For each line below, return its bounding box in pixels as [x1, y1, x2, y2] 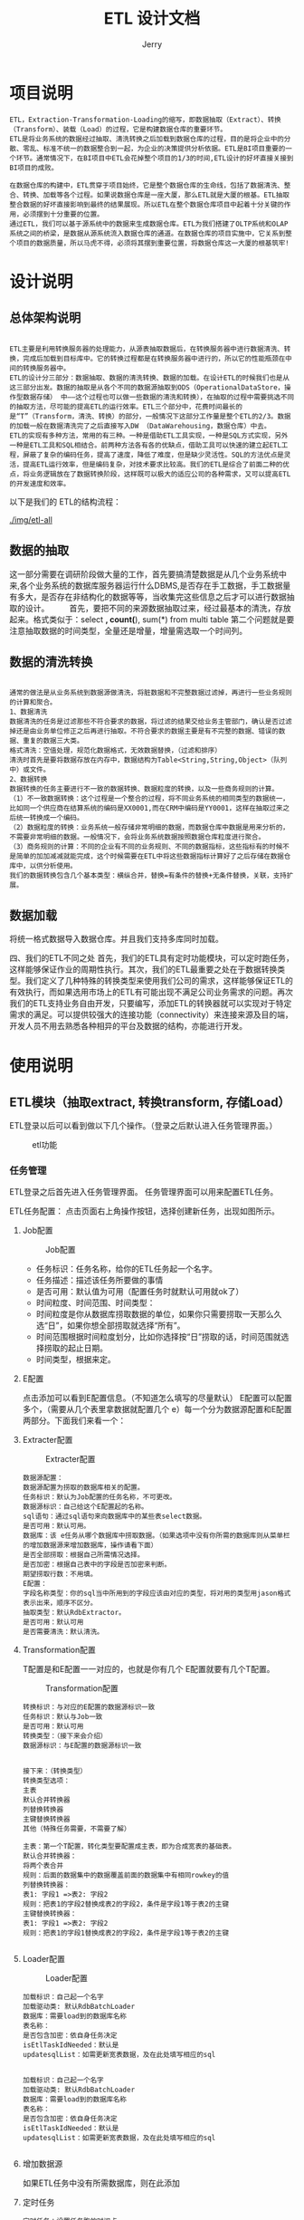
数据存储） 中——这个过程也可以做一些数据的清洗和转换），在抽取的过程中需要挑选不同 [22, 392, 295, 401]
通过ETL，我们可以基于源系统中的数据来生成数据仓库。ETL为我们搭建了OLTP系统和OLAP [9, 219, 289, 228]
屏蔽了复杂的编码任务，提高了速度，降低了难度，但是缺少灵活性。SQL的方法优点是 [22, 450, 285, 459]
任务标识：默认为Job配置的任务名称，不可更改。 [22, 1493, 176, 1502]
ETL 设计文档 [103, 8, 201, 29]
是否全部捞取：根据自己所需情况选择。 [22, 1551, 145, 1560]
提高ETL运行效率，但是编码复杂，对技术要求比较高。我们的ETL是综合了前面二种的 [22, 459, 283, 469]
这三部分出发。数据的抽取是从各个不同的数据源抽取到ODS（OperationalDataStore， [9, 382, 285, 392]
